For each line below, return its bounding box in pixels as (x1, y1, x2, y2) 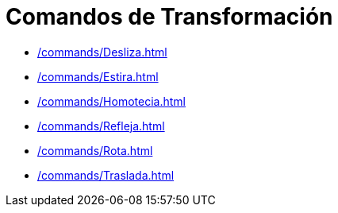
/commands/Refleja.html (37, 118, 165, 133)
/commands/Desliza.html (37, 45, 167, 59)
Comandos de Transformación (6, 3, 333, 30)
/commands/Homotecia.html (37, 94, 186, 108)
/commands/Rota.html (37, 143, 153, 157)
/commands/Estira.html (37, 69, 159, 83)
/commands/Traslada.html (37, 168, 175, 182)
